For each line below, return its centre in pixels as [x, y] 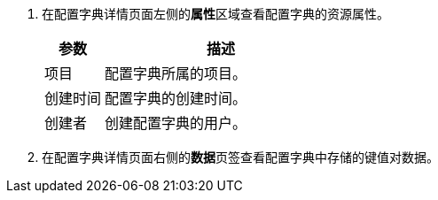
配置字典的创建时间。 [176, 98]
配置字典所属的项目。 [176, 73]
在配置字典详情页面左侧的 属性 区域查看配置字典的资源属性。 [215, 14]
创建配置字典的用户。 [176, 123]
